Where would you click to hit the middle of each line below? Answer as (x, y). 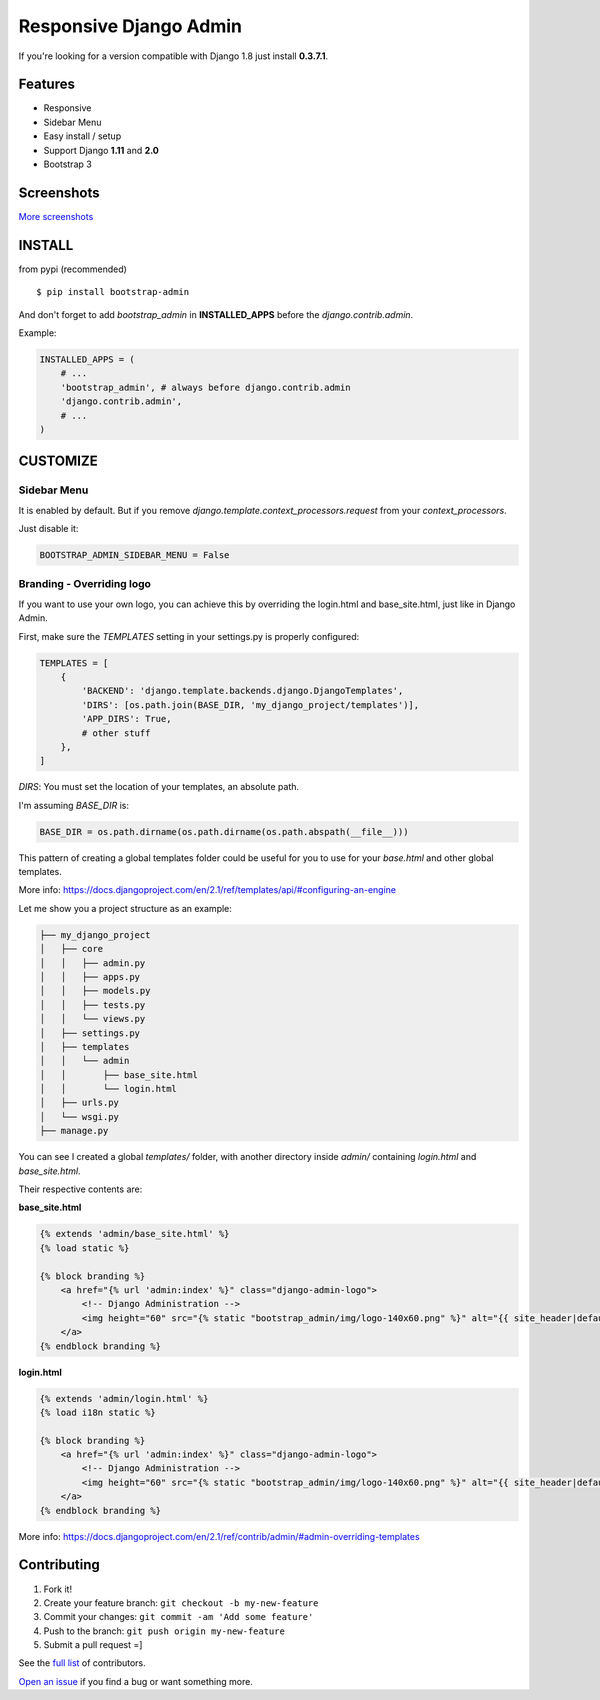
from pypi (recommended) (72, 269)
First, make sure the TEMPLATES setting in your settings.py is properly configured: (189, 636)
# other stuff (116, 733)
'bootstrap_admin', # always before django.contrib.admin (205, 387)
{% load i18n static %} (98, 1412)
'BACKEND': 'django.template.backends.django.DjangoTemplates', (242, 691)
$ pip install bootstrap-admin (113, 292)
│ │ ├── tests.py (92, 1004)
